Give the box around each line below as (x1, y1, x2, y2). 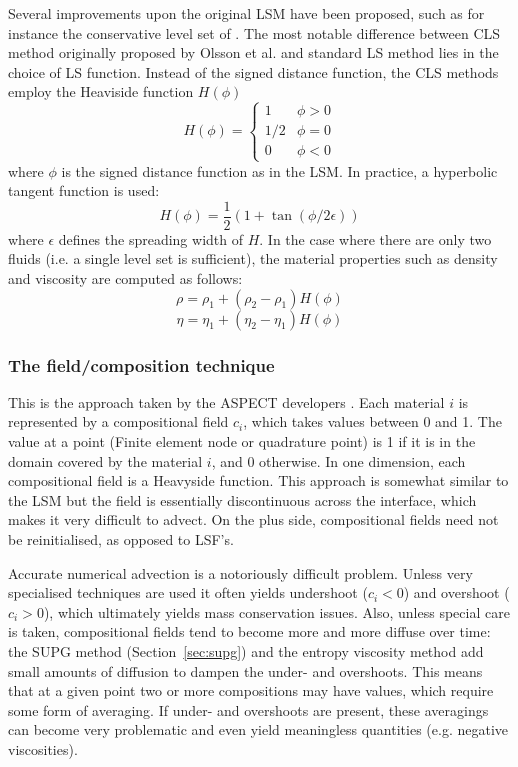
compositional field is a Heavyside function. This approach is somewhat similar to (8, 470, 509, 491)
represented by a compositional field (8, 411, 229, 432)
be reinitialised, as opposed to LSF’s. (8, 528, 234, 549)
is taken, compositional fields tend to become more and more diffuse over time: (8, 621, 491, 642)
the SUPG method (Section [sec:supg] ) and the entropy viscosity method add (8, 640, 484, 661)
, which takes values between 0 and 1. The (243, 411, 502, 432)
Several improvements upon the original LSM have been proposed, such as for (8, 3, 485, 23)
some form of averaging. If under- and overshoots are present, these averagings (8, 699, 489, 720)
